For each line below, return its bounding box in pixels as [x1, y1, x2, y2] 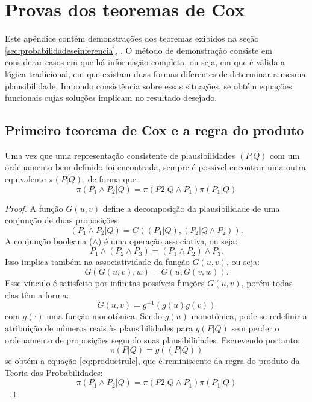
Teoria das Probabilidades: [5, 366, 103, 378]
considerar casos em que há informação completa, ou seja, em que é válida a [5, 56, 285, 68]
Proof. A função [5, 202, 63, 214]
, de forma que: [83, 173, 139, 185]
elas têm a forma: [5, 288, 69, 301]
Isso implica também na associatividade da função [5, 255, 190, 268]
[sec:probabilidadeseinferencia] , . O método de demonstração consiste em [5, 43, 272, 56]
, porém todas [241, 276, 293, 289]
